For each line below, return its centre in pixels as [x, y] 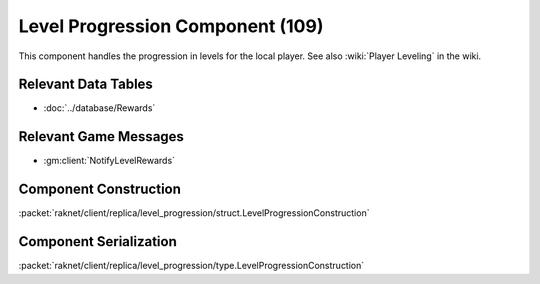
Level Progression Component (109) [171, 26]
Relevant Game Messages [101, 136]
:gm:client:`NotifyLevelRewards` [109, 161]
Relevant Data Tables [86, 84]
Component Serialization [97, 241]
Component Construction [100, 189]
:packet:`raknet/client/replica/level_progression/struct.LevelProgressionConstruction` [194, 213]
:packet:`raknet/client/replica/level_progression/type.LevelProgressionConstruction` [191, 266]
